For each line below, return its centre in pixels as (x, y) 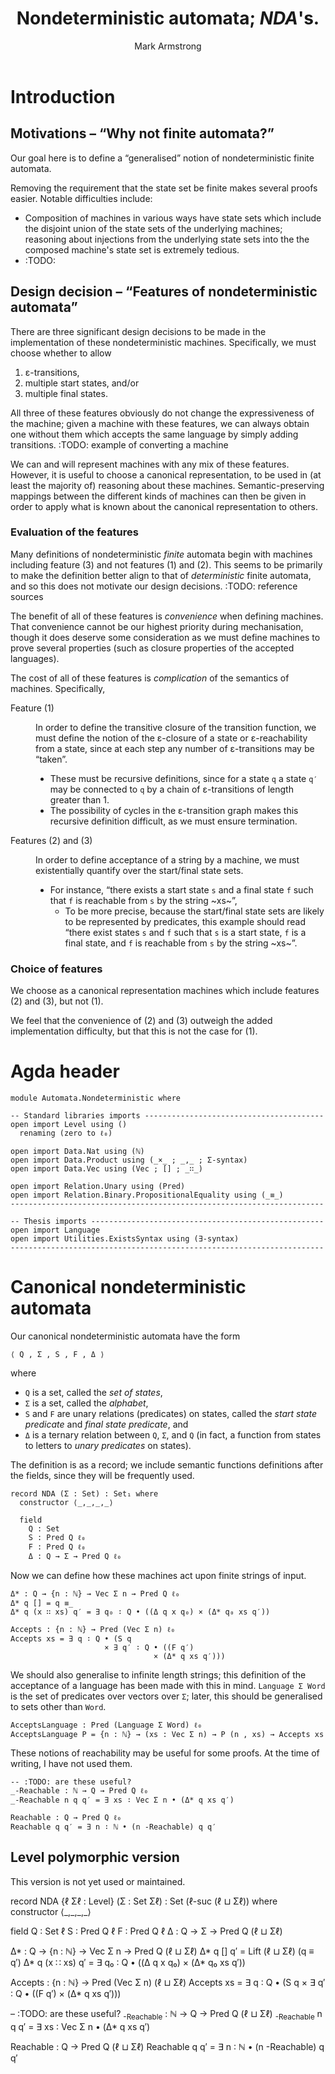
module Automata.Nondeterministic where (96, 1098)
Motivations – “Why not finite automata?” (142, 133)
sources (27, 596)
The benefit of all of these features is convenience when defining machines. (167, 616)
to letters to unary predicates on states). (108, 1446)
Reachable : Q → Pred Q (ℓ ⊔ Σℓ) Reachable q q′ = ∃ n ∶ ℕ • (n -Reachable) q (167, 2046)
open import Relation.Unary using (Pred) (98, 1187)
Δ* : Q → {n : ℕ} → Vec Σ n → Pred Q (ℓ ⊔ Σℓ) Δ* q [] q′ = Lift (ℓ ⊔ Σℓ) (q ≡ (162, 1951)
